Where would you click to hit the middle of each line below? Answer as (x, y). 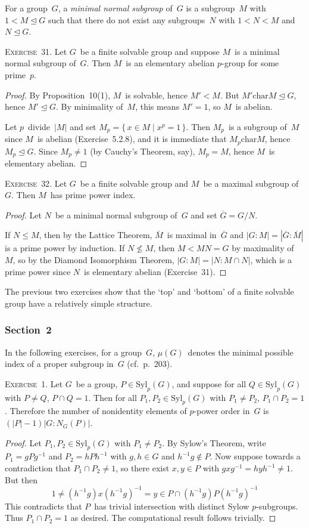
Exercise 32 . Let (36, 183)
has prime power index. (93, 195)
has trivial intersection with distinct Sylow (172, 506)
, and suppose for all (209, 383)
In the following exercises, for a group (74, 352)
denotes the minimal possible (241, 352)
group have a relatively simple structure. (79, 303)
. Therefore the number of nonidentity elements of (96, 411)
